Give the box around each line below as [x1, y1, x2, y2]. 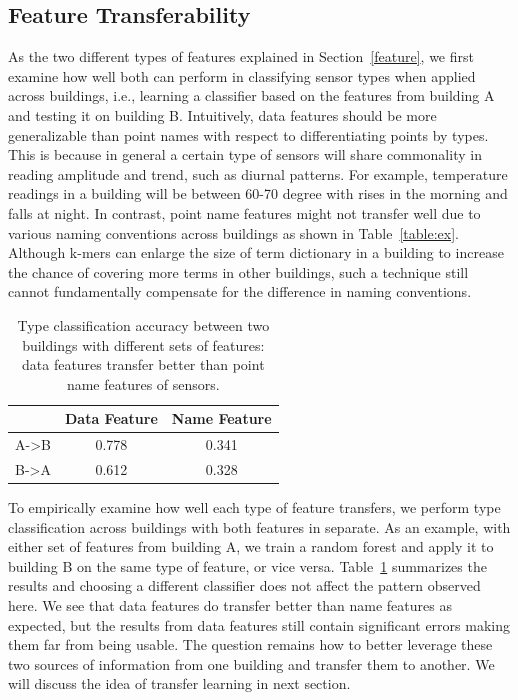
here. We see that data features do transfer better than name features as [8, 595, 452, 616]
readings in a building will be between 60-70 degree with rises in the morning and [8, 183, 508, 204]
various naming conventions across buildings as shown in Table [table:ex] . [8, 222, 459, 243]
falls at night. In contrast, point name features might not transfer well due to [8, 202, 481, 223]
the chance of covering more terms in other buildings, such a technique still [8, 261, 469, 282]
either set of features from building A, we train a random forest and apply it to [8, 536, 494, 557]
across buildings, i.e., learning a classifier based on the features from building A [8, 85, 495, 106]
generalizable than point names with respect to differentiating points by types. [8, 124, 489, 145]
